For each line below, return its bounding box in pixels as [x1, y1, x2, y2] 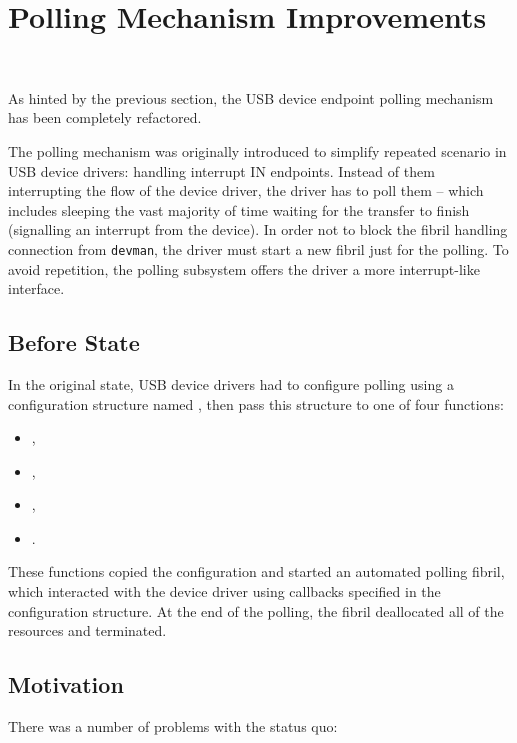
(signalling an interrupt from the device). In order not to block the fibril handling [8, 219, 508, 240]
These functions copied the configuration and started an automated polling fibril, [8, 561, 505, 582]
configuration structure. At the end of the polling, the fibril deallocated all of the [8, 600, 504, 621]
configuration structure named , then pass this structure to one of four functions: [8, 393, 504, 414]
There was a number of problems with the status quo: [8, 716, 338, 737]
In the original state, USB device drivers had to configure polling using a [8, 373, 454, 394]
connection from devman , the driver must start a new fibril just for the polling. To [8, 238, 509, 259]
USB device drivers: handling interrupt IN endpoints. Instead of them [8, 160, 435, 181]
